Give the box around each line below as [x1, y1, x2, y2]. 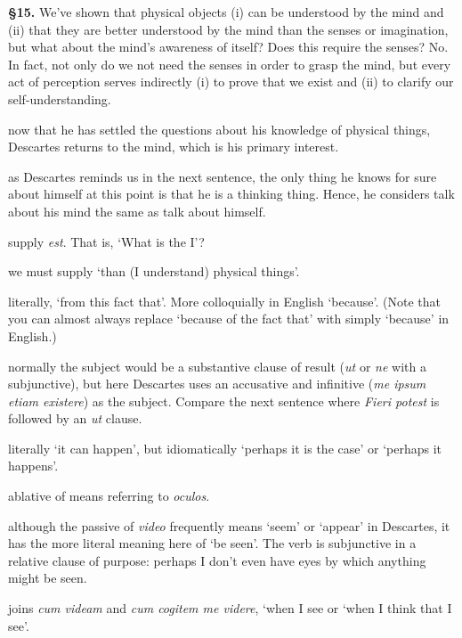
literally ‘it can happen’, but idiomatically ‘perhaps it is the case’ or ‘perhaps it [8, 438, 442, 457]
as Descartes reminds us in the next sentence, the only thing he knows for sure [8, 167, 437, 185]
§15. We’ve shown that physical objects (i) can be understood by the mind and [8, 3, 444, 20]
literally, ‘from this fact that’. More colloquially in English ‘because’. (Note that [8, 291, 441, 310]
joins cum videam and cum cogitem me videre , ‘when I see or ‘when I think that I [8, 599, 452, 618]
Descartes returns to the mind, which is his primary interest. [8, 137, 339, 156]
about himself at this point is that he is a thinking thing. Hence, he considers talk [8, 184, 455, 203]
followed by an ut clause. [8, 409, 142, 428]
